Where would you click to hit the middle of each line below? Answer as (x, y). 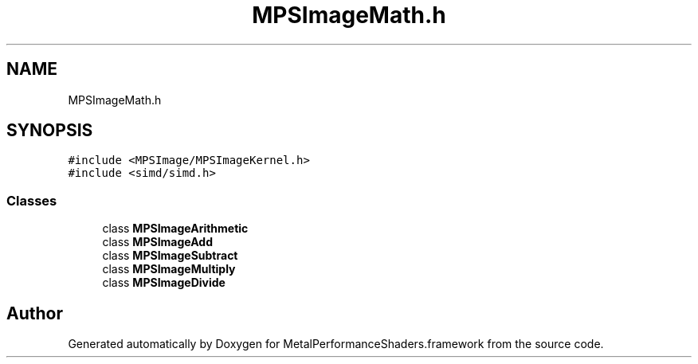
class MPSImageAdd (157, 242)
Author (35, 313)
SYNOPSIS (50, 131)
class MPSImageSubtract (170, 256)
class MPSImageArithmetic (175, 229)
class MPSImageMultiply (169, 269)
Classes (32, 200)
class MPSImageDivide (164, 283)
